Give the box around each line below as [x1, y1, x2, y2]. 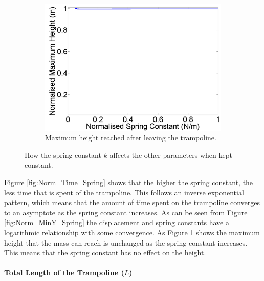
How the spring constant [25, 149, 101, 160]
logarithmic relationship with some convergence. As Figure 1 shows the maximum [4, 227, 260, 237]
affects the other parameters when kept [109, 149, 232, 160]
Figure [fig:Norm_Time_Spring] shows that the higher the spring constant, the [4, 176, 253, 187]
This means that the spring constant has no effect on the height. [4, 247, 206, 258]
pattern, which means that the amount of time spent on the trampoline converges [4, 197, 260, 208]
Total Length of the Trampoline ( [4, 267, 124, 278]
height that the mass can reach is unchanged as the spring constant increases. [4, 237, 248, 248]
